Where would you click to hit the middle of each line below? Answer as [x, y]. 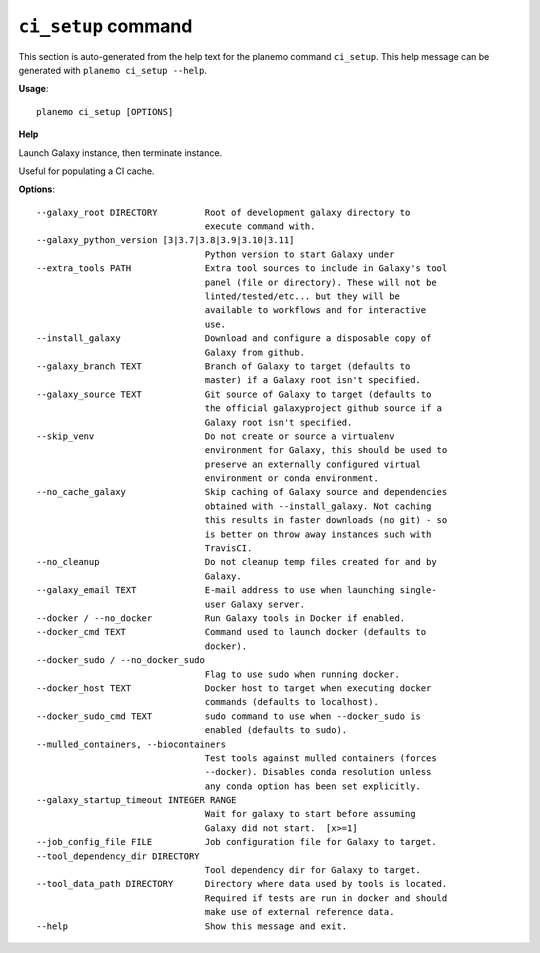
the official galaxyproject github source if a [323, 408]
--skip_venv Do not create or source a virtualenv [215, 436]
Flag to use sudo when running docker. [302, 674]
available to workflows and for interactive [315, 310]
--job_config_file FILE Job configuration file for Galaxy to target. [236, 842]
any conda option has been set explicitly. [313, 786]
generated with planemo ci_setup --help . [112, 70]
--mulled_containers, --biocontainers [131, 744]
